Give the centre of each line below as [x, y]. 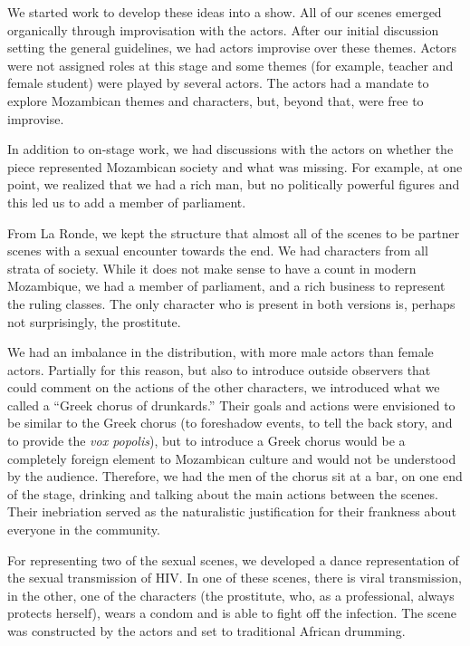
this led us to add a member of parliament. [127, 202]
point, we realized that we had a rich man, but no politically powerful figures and [234, 184]
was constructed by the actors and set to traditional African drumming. [206, 631]
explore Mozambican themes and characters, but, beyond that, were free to [216, 100]
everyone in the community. [84, 530]
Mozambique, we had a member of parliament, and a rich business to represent [226, 286]
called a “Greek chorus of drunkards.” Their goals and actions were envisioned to [231, 405]
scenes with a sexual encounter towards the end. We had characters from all [218, 251]
